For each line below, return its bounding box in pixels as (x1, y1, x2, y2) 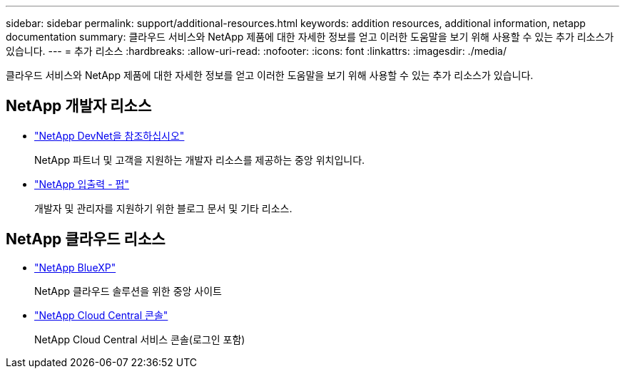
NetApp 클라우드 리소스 (6, 230, 166, 249)
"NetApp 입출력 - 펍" (34, 177, 129, 190)
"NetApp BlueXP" (34, 261, 116, 274)
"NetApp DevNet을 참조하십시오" (34, 129, 185, 142)
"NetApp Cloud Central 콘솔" (34, 308, 168, 321)
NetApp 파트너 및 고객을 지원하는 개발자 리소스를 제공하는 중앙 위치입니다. (34, 153, 365, 166)
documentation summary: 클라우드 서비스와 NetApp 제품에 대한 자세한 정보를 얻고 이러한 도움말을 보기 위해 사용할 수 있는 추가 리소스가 (6, 31, 614, 43)
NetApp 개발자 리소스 (6, 97, 152, 115)
